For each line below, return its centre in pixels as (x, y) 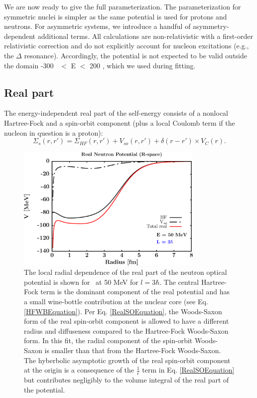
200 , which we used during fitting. (143, 65)
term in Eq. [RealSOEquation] (188, 370)
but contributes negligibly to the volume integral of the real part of (127, 380)
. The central (179, 282)
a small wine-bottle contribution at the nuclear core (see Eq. (116, 301)
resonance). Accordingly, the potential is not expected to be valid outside (135, 55)
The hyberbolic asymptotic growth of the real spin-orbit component (127, 360)
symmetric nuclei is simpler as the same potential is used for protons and (116, 16)
